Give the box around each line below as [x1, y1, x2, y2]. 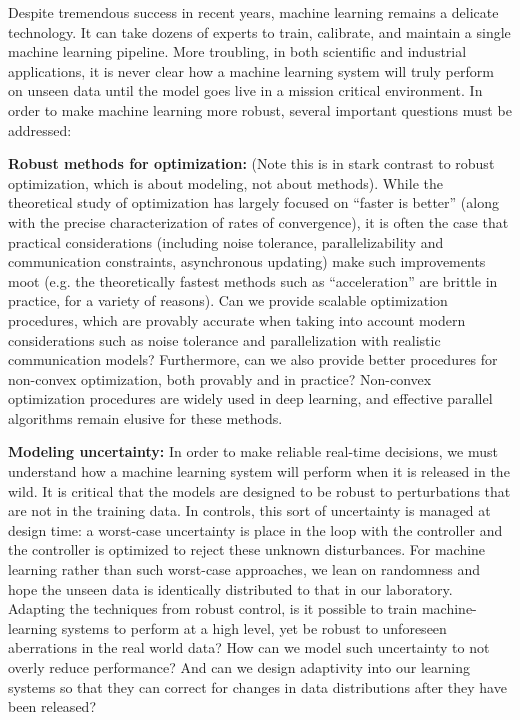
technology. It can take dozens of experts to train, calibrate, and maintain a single [8, 21, 511, 42]
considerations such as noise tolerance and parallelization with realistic [8, 329, 441, 350]
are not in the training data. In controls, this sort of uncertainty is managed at [8, 500, 491, 521]
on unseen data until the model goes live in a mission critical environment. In [8, 80, 483, 101]
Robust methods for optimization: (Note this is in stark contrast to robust [8, 153, 495, 174]
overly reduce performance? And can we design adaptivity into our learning [8, 657, 470, 677]
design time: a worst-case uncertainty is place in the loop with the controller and [8, 519, 503, 540]
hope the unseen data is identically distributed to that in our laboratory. [8, 578, 453, 599]
